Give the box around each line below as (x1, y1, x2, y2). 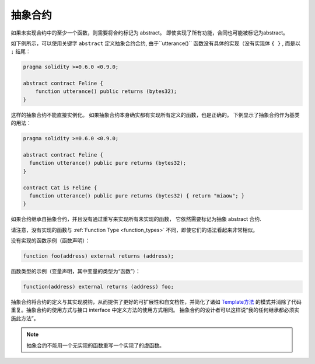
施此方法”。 (10, 314, 39, 321)
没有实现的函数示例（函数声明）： (10, 237, 90, 244)
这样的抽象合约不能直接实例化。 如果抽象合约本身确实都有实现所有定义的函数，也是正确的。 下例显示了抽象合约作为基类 (10, 111, 300, 118)
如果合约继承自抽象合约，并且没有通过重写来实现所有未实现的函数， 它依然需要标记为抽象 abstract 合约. (10, 216, 261, 223)
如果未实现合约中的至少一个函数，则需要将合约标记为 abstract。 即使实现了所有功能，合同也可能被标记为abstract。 (10, 29, 289, 36)
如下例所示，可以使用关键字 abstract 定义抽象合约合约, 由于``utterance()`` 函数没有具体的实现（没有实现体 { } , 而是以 (10, 40, 300, 47)
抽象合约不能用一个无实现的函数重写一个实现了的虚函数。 (26, 342, 164, 349)
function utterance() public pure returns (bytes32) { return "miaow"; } (29, 192, 245, 199)
